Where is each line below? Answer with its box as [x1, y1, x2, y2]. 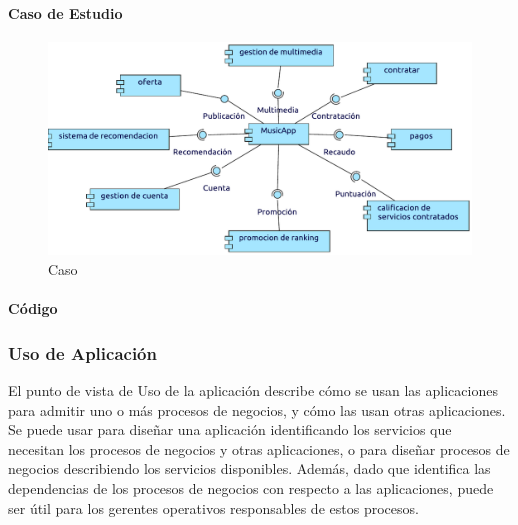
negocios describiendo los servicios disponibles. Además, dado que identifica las [8, 458, 491, 479]
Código [8, 298, 58, 319]
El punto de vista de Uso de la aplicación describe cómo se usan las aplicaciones [8, 380, 498, 401]
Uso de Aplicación [8, 340, 157, 365]
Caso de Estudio [8, 2, 123, 23]
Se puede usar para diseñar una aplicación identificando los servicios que [8, 419, 452, 440]
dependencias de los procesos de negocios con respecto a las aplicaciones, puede [8, 478, 494, 499]
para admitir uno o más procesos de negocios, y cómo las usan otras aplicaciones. [8, 399, 506, 420]
